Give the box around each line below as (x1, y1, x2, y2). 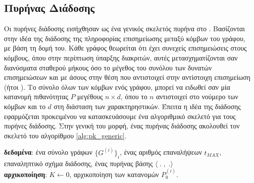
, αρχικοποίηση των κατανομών (69, 169, 159, 179)
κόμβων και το (4, 101, 46, 111)
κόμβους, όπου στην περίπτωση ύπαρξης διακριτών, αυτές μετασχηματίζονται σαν (4, 52, 238, 62)
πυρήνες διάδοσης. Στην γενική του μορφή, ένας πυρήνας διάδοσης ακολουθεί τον (4, 121, 240, 131)
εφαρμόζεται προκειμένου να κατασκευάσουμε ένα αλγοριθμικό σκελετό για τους (4, 111, 236, 121)
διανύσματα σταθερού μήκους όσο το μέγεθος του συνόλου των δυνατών (4, 62, 212, 72)
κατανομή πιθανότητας (4, 91, 68, 102)
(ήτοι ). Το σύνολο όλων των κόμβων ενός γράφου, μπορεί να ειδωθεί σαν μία (4, 81, 230, 92)
